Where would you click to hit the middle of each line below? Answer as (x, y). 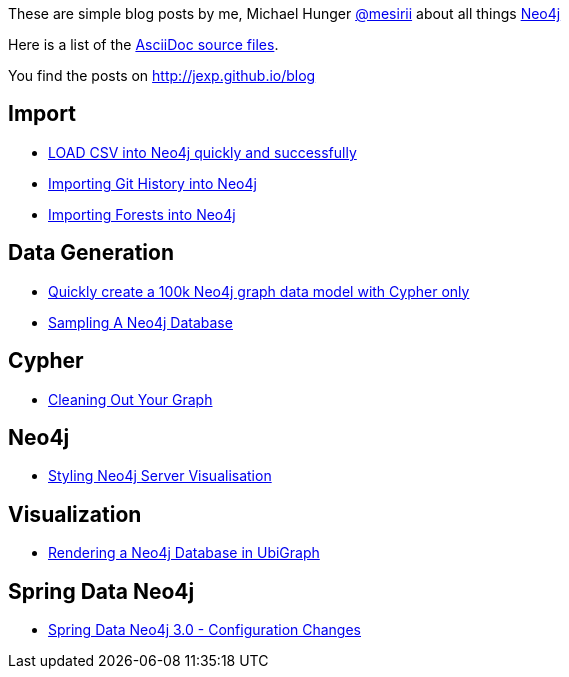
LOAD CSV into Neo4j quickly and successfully (202, 152)
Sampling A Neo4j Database (140, 322)
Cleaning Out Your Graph (130, 399)
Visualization (75, 514)
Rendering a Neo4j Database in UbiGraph (184, 553)
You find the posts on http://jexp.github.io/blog (162, 75)
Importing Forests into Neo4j (142, 214)
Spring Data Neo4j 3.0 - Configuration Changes (205, 630)
